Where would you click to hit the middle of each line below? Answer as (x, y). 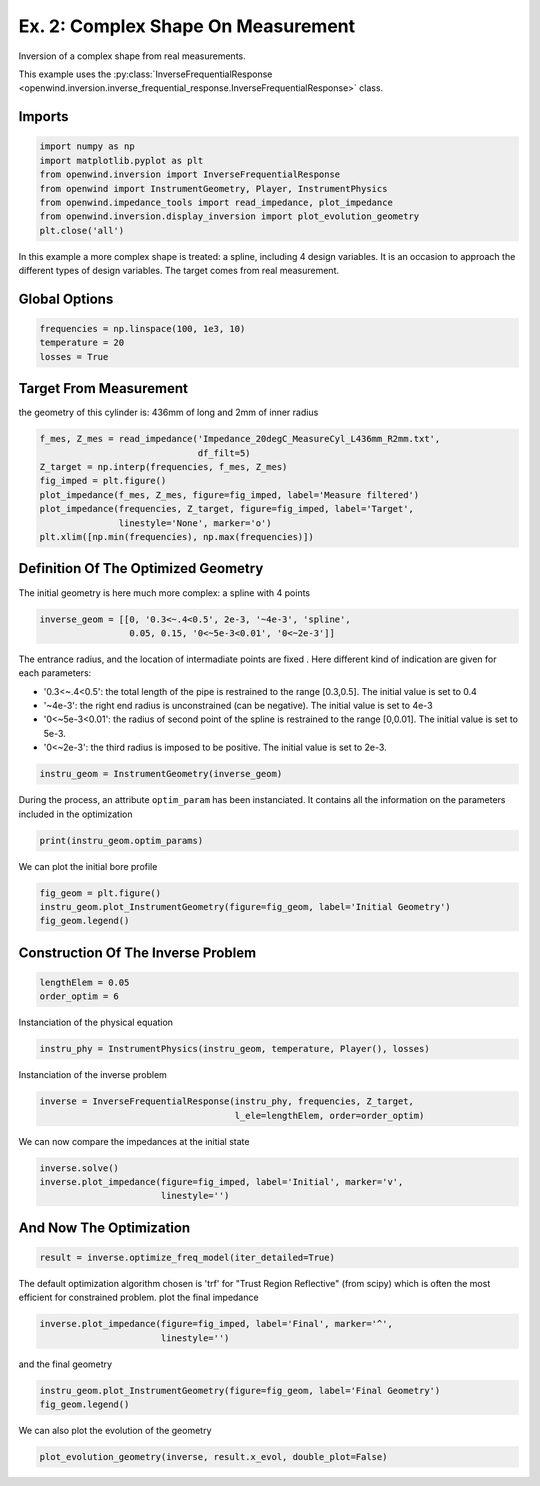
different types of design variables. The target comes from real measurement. (179, 271)
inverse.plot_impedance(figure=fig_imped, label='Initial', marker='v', (221, 1182)
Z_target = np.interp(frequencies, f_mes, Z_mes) (163, 467)
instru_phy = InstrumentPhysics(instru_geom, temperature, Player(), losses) (234, 1049)
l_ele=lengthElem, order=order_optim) (329, 1115)
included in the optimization (75, 814)
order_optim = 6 (79, 996)
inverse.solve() (79, 1168)
